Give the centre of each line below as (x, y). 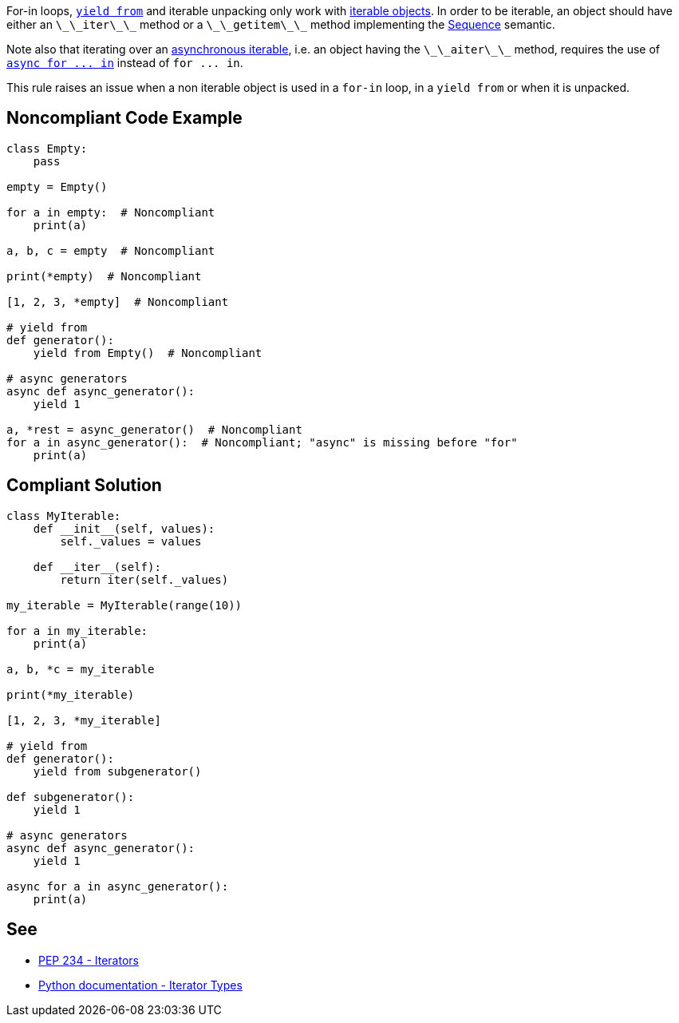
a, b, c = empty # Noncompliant (111, 250)
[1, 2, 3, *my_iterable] (84, 720)
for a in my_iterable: (77, 630)
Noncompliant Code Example (124, 118)
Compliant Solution (84, 486)
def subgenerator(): (71, 797)
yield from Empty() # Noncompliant (148, 353)
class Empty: (47, 148)
